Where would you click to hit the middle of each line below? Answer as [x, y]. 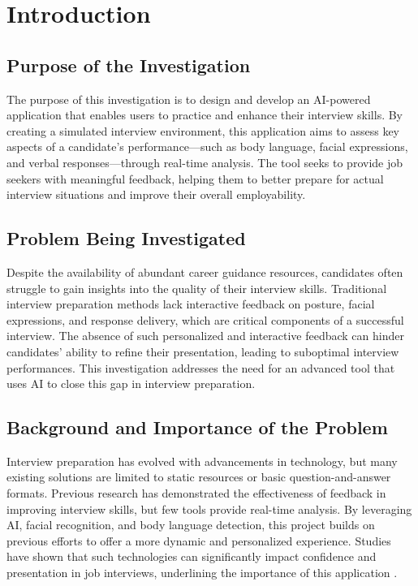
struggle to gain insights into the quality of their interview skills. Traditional [197, 288]
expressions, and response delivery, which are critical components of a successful [205, 319]
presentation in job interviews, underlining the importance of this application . [202, 573]
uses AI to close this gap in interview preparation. [131, 383]
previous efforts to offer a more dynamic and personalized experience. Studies [199, 540]
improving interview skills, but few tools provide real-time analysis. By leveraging [209, 508]
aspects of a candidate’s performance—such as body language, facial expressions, [207, 146]
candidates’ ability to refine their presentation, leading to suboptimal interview [203, 351]
